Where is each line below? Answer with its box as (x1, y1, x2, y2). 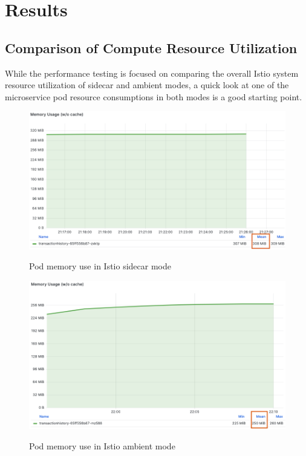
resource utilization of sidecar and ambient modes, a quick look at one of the (5, 79, 289, 91)
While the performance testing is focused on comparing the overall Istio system (5, 66, 299, 79)
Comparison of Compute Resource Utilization (5, 38, 298, 57)
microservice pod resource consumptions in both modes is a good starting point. (5, 90, 302, 103)
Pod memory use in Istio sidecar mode (29, 260, 171, 272)
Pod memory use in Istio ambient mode (29, 439, 175, 452)
